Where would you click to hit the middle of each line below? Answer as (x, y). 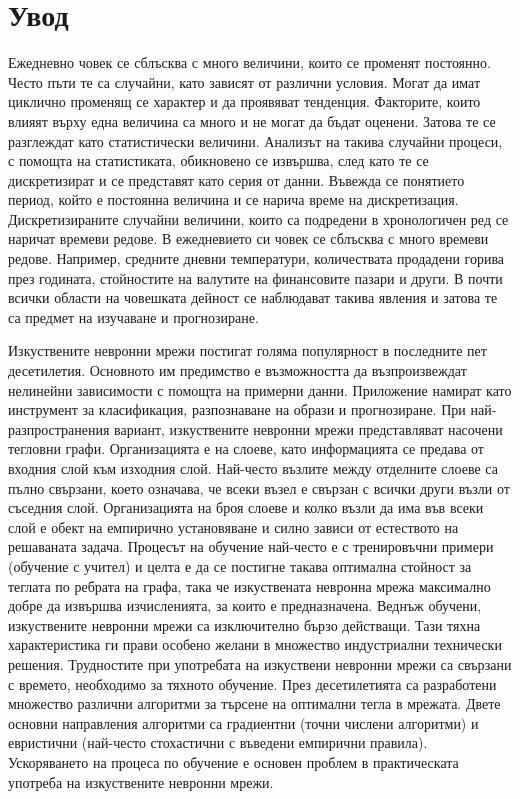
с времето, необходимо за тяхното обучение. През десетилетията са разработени (252, 683)
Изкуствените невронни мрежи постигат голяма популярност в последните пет (247, 350)
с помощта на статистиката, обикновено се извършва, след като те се (218, 160)
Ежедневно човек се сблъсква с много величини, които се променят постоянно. (249, 62)
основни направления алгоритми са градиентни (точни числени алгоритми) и (243, 722)
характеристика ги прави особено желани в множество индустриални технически (255, 644)
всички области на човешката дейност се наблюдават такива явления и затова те (253, 297)
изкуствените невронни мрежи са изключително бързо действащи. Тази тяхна (244, 624)
